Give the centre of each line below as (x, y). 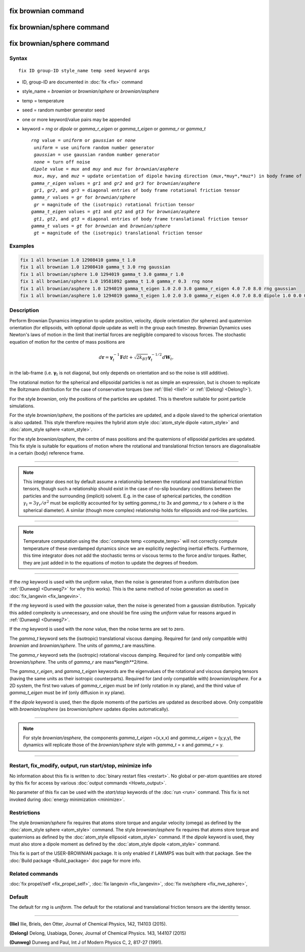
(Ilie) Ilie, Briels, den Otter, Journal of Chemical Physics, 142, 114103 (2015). (88, 923)
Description (24, 311)
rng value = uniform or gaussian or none (83, 141)
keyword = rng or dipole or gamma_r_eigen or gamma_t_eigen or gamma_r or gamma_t (114, 129)
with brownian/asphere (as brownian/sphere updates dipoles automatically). (89, 709)
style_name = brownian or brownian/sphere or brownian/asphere (91, 91)
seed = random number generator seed (64, 110)
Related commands (34, 874)
